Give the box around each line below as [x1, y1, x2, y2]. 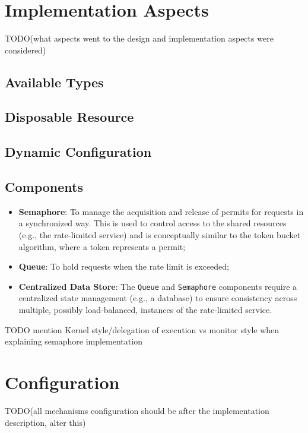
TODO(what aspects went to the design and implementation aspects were [5, 32, 274, 45]
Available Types [5, 72, 104, 91]
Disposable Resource [5, 108, 134, 126]
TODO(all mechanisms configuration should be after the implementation [5, 404, 269, 416]
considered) [5, 43, 46, 56]
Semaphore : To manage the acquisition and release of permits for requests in [18, 205, 304, 217]
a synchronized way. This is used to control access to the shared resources [18, 217, 287, 229]
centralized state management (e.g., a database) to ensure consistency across [18, 292, 297, 304]
